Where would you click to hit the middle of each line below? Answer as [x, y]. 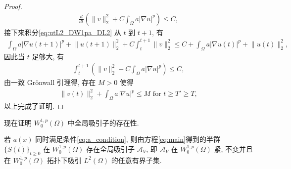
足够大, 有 [48, 56]
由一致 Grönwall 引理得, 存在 [50, 82]
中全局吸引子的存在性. [103, 122]
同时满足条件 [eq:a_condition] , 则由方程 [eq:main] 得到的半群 [128, 139]
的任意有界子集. [136, 160]
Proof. [13, 6]
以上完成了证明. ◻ [34, 106]
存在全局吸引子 [111, 148]
